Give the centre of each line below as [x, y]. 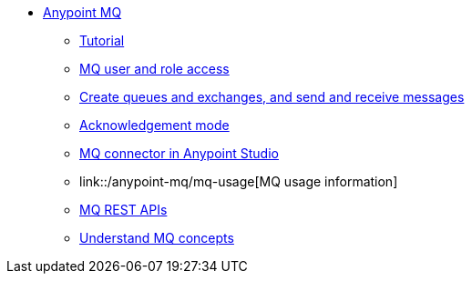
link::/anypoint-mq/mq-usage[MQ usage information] [239, 181]
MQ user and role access [154, 69]
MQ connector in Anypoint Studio [179, 153]
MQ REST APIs [123, 210]
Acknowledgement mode [154, 125]
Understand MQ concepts [157, 238]
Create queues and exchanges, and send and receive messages [272, 97]
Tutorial [102, 40]
